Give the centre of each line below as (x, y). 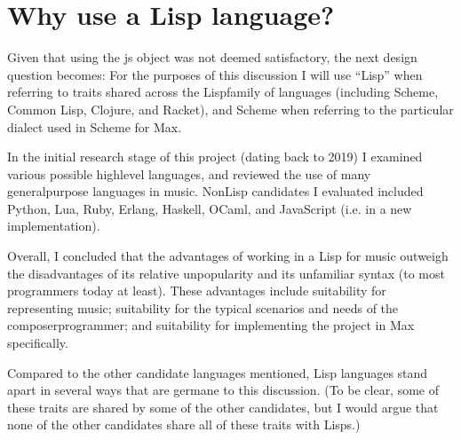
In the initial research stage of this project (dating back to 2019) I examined (215, 157)
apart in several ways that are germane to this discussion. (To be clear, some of (223, 390)
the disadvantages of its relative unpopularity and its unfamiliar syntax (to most (226, 273)
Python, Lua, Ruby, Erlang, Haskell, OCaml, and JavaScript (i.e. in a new (210, 208)
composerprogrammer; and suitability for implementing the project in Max (211, 325)
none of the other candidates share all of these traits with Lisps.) (184, 424)
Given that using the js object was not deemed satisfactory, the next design (212, 57)
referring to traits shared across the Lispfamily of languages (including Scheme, (223, 92)
